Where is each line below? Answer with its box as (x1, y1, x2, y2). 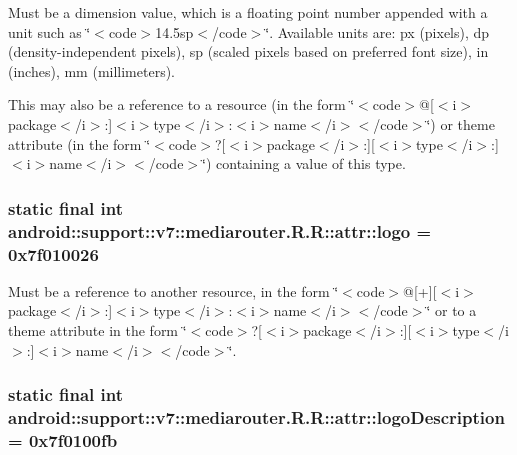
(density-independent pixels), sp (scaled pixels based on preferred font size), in (8, 41, 489, 62)
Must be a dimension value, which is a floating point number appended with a (8, 2, 488, 22)
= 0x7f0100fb (8, 427, 118, 452)
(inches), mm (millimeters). (8, 60, 176, 81)
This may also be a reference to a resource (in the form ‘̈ (8, 94, 355, 115)
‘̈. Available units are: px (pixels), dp (265, 21, 490, 42)
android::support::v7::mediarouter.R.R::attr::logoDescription (8, 405, 505, 430)
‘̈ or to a (426, 300, 477, 321)
